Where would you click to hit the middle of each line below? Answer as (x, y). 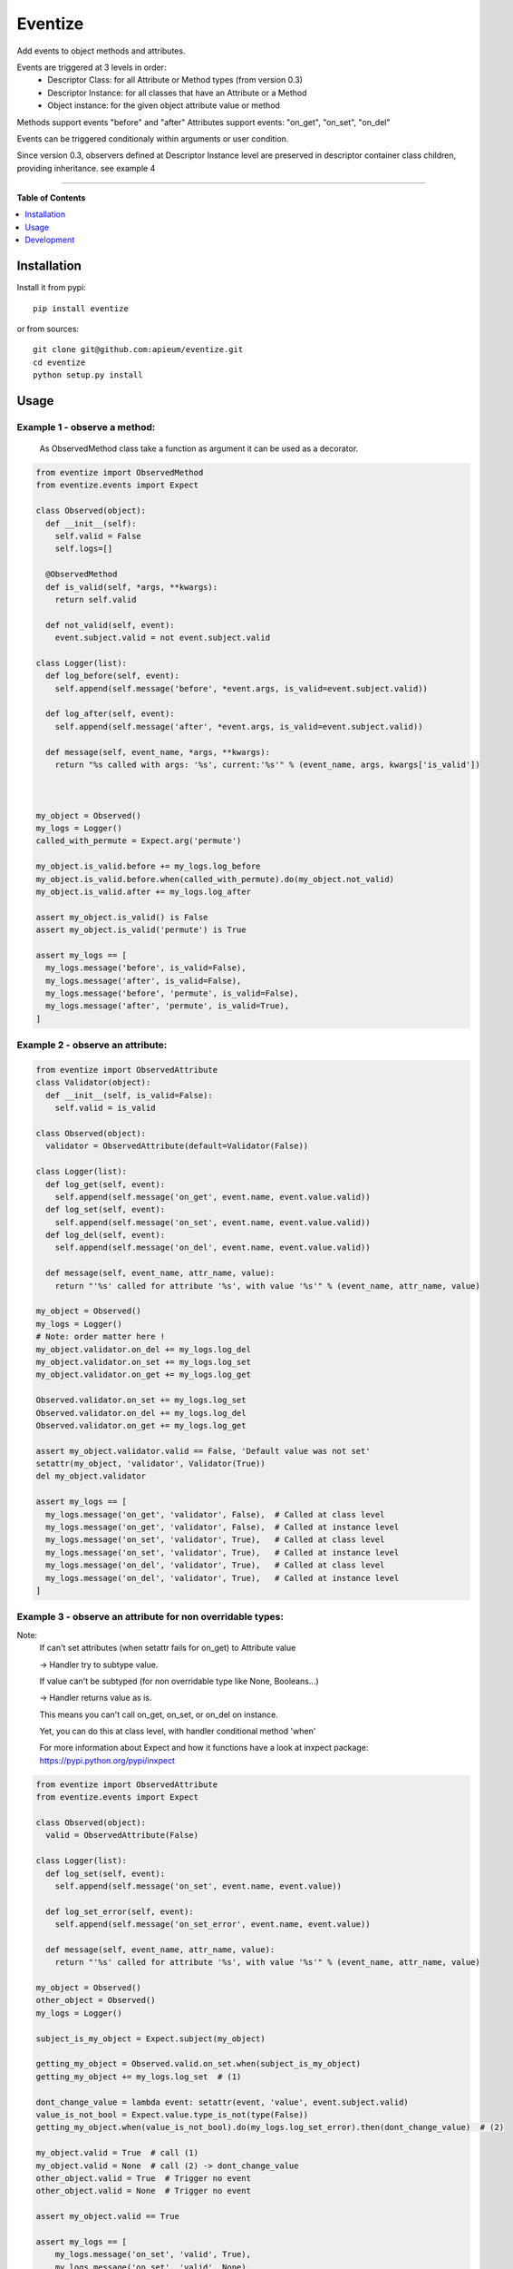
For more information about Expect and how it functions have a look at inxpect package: (204, 1748)
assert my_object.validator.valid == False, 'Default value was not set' (203, 1451)
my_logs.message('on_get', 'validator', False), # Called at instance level (223, 1527)
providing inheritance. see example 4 (86, 168)
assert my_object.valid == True (108, 2216)
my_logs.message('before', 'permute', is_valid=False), (172, 993)
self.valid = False (98, 536)
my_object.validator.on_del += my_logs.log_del (143, 1349)
